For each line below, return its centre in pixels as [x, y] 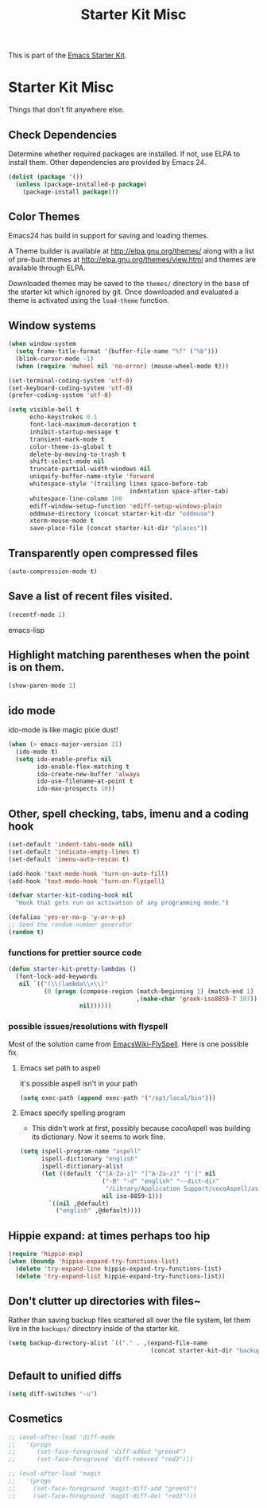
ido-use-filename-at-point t [85, 781]
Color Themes [44, 216]
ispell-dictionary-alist [82, 1166]
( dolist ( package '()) [46, 177]
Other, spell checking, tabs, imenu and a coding [128, 813]
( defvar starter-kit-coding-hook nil [71, 895]
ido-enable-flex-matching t [83, 767]
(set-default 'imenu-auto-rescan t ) [69, 859]
